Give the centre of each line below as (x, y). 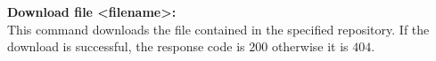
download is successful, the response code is (126, 46)
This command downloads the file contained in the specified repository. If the (218, 29)
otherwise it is (310, 46)
